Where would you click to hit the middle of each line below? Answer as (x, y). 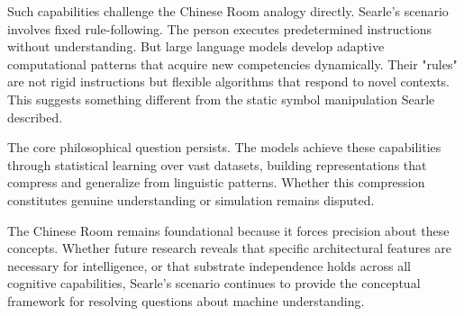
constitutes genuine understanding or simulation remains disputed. (191, 199)
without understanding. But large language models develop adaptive (196, 46)
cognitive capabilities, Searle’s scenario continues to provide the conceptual (214, 283)
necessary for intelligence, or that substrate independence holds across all (209, 265)
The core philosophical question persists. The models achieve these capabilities (224, 147)
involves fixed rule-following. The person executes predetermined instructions (220, 28)
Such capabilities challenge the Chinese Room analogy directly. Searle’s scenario (228, 11)
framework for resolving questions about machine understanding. (186, 300)
